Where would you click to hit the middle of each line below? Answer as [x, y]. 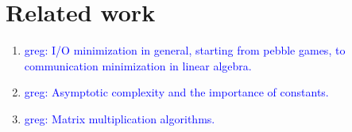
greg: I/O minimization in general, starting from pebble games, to [185, 50]
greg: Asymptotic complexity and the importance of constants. [176, 92]
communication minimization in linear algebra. [138, 65]
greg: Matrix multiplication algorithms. [120, 118]
